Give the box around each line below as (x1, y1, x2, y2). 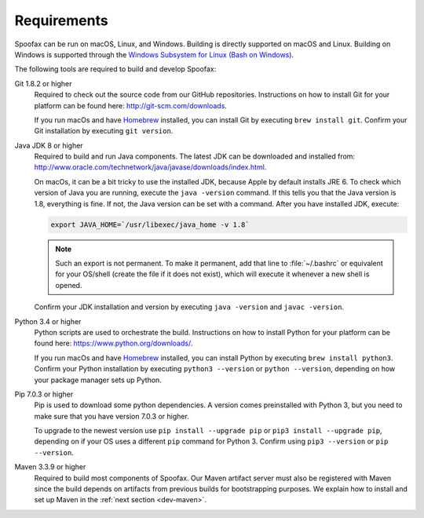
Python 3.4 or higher (14, 316, 82, 326)
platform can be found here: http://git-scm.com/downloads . (34, 100, 228, 110)
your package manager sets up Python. (34, 375, 163, 385)
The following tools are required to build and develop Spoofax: (14, 64, 217, 74)
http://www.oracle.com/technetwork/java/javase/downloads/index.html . (34, 162, 267, 172)
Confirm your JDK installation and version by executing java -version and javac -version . (34, 302, 345, 312)
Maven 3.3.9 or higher (14, 462, 86, 472)
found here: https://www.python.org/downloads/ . (34, 338, 193, 348)
